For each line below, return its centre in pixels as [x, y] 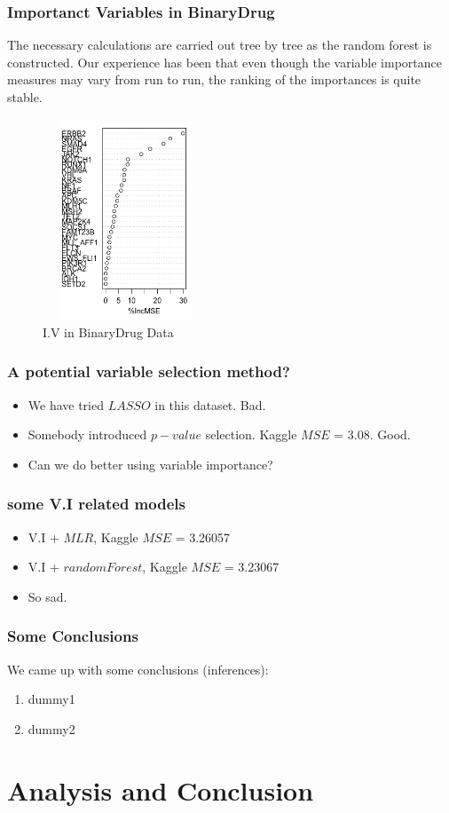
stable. [25, 97]
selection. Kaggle [251, 434]
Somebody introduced [87, 434]
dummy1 [51, 699]
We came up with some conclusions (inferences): [138, 669]
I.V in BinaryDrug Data [108, 332]
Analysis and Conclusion [161, 789]
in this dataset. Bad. [210, 404]
